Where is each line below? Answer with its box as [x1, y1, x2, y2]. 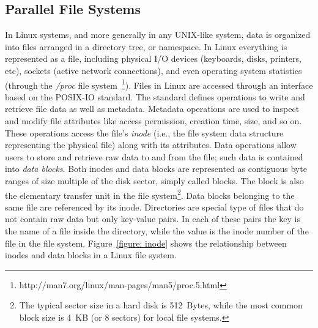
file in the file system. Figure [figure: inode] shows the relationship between [5, 236, 287, 249]
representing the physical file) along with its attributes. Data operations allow [5, 138, 297, 151]
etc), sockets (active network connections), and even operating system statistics [5, 64, 302, 76]
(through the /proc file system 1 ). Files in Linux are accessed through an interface [5, 76, 313, 91]
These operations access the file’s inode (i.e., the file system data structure [5, 126, 284, 139]
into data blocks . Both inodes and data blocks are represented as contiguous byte [5, 162, 307, 175]
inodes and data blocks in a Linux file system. [5, 248, 177, 261]
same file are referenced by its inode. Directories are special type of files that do [5, 200, 304, 213]
